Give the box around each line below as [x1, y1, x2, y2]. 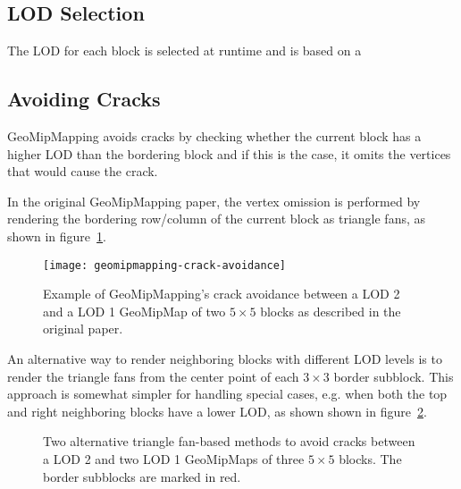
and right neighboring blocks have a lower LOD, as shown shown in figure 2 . [7, 401, 427, 420]
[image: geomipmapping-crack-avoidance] [43, 258, 287, 272]
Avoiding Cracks [7, 85, 161, 113]
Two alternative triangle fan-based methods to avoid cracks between [43, 432, 415, 451]
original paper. [43, 319, 123, 338]
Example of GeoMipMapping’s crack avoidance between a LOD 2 [43, 284, 400, 303]
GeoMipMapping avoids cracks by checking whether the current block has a [7, 127, 422, 145]
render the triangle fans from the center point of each [7, 367, 299, 385]
